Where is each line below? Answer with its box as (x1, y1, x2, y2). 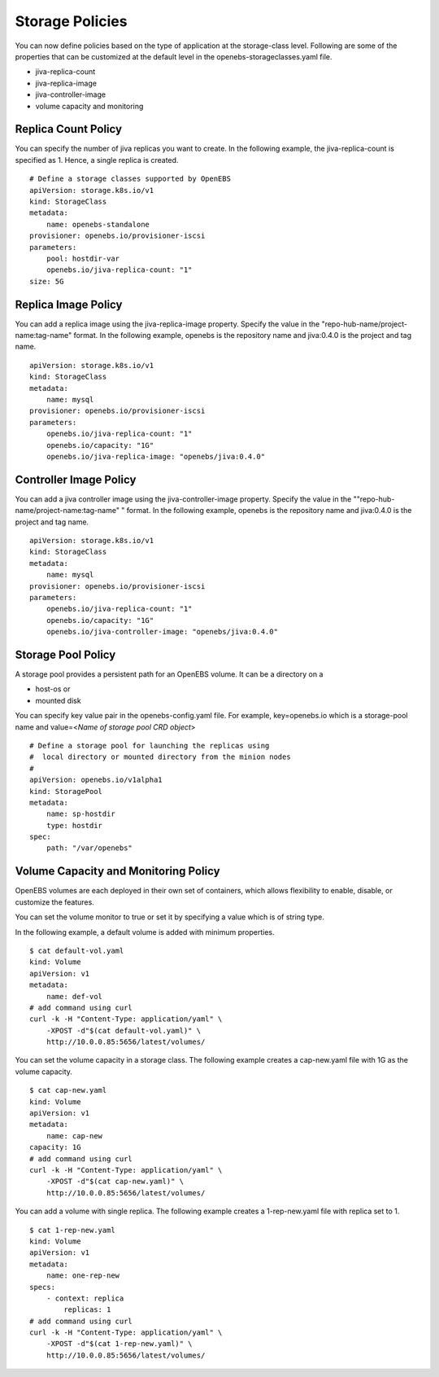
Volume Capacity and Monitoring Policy (15, 864, 220, 879)
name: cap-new (46, 1131, 103, 1140)
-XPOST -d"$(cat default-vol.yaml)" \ (46, 1026, 202, 1035)
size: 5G (29, 277, 64, 286)
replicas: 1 (63, 1305, 111, 1314)
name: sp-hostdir (46, 809, 115, 818)
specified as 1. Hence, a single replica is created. (15, 155, 179, 164)
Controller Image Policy (15, 472, 137, 486)
